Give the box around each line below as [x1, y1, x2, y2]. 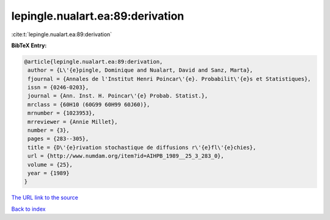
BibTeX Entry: [11, 42, 47, 49]
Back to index [11, 205, 46, 213]
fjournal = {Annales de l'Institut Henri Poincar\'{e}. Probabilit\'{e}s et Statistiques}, [28, 75, 311, 82]
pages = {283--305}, [28, 135, 89, 142]
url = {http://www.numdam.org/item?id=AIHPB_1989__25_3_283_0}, [28, 153, 224, 159]
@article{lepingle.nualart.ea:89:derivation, [24, 58, 163, 65]
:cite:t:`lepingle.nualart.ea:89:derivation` [11, 31, 112, 38]
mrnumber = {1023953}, [28, 110, 96, 116]
